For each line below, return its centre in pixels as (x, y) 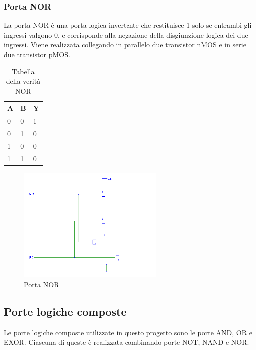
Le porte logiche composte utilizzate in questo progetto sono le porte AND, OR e (128, 332)
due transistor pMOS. (37, 54)
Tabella (23, 71)
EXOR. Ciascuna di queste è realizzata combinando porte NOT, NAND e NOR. (127, 342)
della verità (23, 81)
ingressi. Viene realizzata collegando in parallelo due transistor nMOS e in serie (125, 45)
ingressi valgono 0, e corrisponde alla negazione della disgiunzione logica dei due (126, 35)
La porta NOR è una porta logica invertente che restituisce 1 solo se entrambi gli (128, 25)
